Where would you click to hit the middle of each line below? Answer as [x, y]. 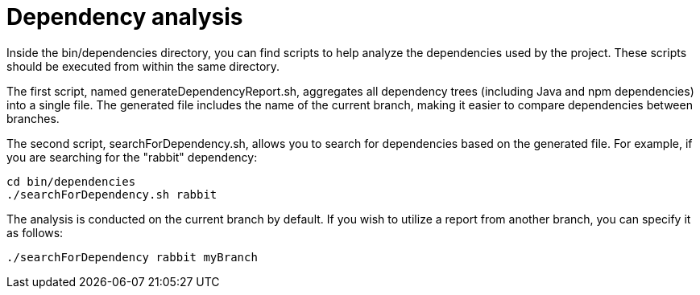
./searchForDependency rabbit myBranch [132, 257]
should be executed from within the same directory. [143, 66]
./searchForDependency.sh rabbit [112, 194]
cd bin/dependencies [71, 181]
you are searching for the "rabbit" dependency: [132, 157]
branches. [33, 118]
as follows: [35, 232]
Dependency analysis [125, 17]
